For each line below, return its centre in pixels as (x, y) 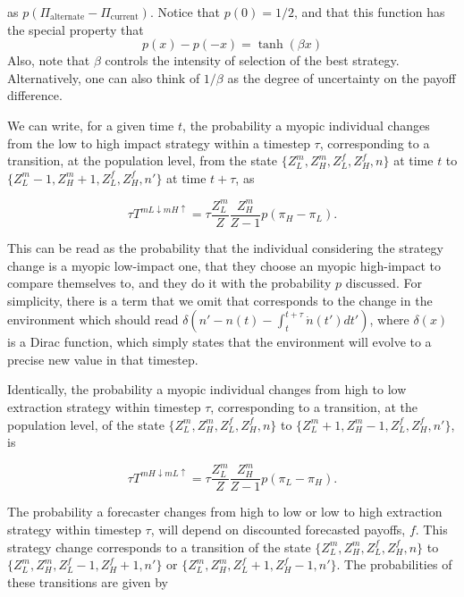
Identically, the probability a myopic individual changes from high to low (207, 389)
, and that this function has (369, 12)
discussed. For (384, 283)
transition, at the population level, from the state (143, 160)
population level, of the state (86, 424)
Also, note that (49, 60)
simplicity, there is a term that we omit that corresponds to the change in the (220, 300)
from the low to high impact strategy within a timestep (159, 143)
